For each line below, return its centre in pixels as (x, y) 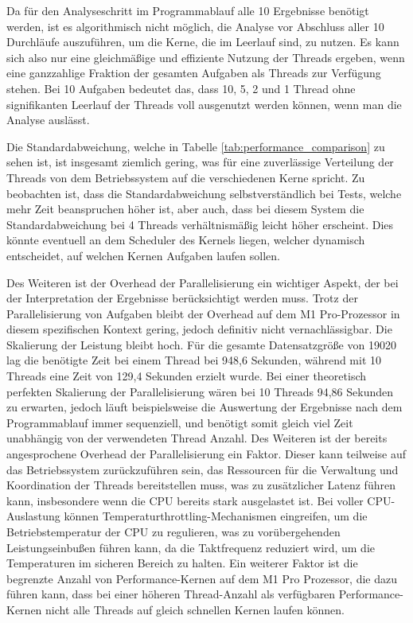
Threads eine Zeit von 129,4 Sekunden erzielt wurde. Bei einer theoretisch (187, 376)
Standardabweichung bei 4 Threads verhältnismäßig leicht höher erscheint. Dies (200, 224)
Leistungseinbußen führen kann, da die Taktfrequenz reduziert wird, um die (191, 547)
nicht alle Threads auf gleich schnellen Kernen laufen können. (195, 609)
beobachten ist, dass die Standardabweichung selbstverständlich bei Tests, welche (204, 193)
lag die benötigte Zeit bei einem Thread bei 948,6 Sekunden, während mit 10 (194, 360)
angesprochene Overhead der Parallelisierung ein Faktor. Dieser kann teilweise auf (206, 454)
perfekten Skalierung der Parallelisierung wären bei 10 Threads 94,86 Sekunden (200, 391)
